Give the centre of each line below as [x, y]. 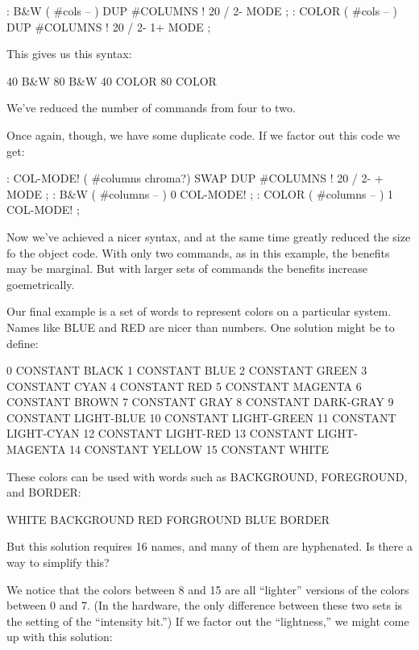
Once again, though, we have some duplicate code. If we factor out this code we [203, 134]
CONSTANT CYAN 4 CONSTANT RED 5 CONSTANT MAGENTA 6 [184, 386]
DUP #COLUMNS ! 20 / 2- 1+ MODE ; [109, 26]
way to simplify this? [58, 562]
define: [23, 343]
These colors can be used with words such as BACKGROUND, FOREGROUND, [207, 476]
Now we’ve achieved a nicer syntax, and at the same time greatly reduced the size [209, 236]
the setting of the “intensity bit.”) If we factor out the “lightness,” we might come [208, 621]
